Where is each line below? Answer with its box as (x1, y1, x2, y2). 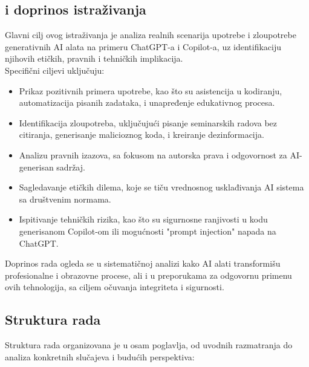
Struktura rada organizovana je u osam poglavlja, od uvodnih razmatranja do (5, 339, 293, 351)
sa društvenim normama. (19, 192, 111, 205)
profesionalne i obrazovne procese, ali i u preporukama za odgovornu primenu (5, 268, 292, 281)
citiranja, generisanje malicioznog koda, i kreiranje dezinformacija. (19, 128, 264, 141)
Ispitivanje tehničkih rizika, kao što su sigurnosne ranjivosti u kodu (19, 213, 268, 226)
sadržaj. (56, 160, 85, 173)
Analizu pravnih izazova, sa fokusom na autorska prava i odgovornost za (19, 148, 287, 161)
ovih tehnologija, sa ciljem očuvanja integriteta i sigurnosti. (5, 281, 224, 293)
